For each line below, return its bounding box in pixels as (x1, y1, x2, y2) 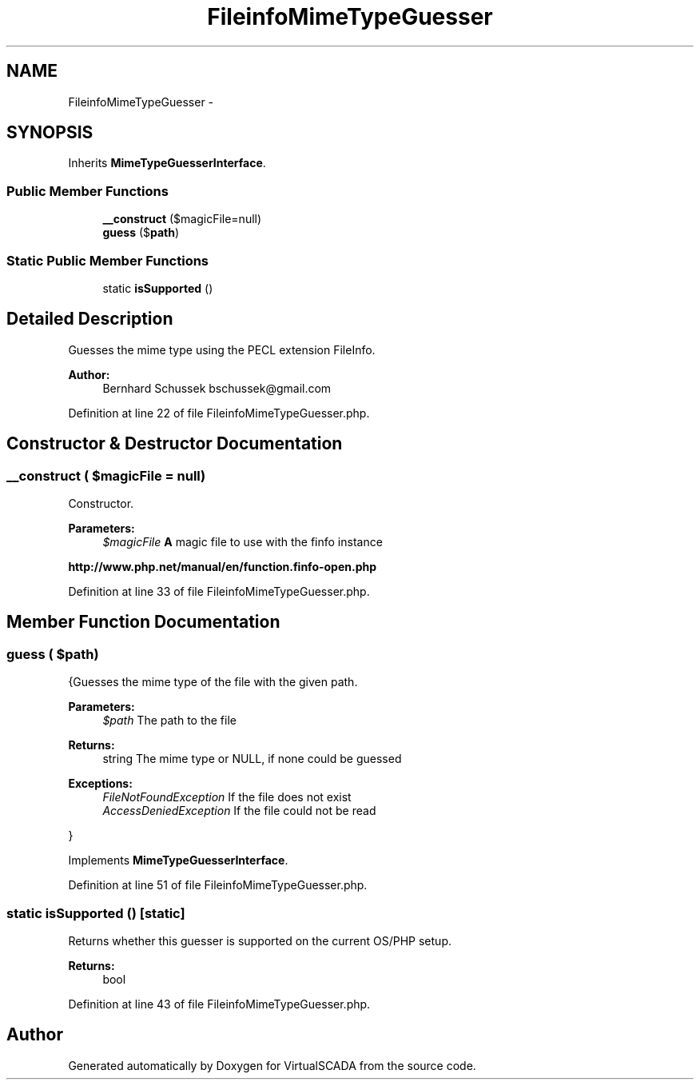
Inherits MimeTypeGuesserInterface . (68, 156, 266, 170)
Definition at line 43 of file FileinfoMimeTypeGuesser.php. (68, 996, 371, 1011)
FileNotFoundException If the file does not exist (102, 790, 352, 805)
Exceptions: (68, 777, 133, 791)
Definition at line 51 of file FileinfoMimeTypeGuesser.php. (68, 878, 368, 892)
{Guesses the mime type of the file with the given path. (68, 675, 358, 689)
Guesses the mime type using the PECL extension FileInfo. (68, 342, 376, 357)
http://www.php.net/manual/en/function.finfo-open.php (68, 560, 377, 573)
